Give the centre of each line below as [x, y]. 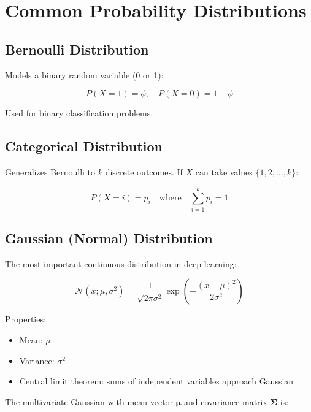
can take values [224, 171]
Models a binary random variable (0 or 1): [84, 74]
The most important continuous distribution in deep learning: [121, 263]
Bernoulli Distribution [77, 49]
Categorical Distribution [84, 146]
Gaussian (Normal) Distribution [109, 238]
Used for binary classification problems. [79, 113]
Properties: [25, 319]
